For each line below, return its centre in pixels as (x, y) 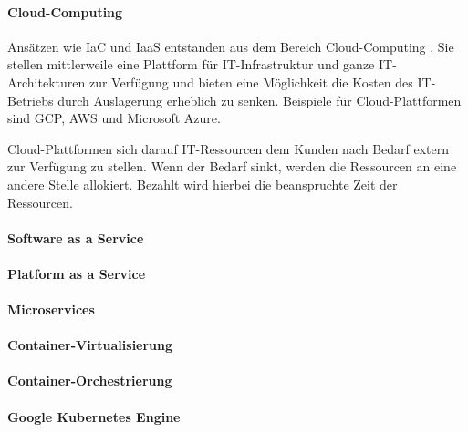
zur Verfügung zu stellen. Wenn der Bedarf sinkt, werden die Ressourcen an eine (232, 166)
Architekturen (47, 82)
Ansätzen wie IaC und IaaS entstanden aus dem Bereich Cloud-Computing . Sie (231, 46)
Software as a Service (76, 237)
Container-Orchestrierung (90, 381)
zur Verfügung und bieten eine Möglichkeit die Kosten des (251, 82)
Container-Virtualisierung (90, 345)
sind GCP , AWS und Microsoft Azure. (114, 118)
